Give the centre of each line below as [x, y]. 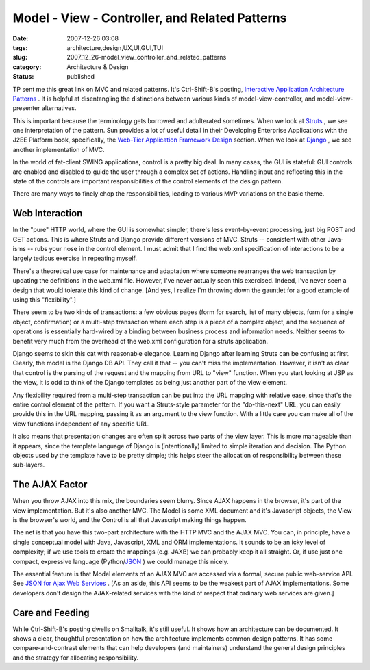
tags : [20, 47]
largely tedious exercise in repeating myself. [75, 258]
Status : [23, 77]
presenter [26, 108]
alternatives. [59, 108]
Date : [21, 38]
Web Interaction [48, 213]
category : [27, 67]
